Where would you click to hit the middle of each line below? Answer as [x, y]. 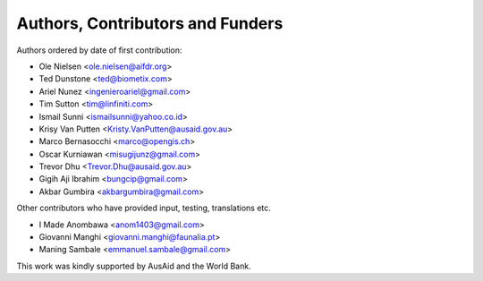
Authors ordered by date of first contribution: [99, 50]
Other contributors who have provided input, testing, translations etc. [144, 208]
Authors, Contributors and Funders [150, 23]
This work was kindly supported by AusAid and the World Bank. [134, 266]
